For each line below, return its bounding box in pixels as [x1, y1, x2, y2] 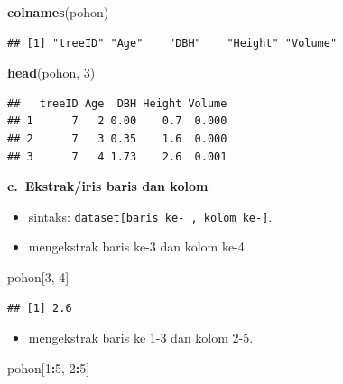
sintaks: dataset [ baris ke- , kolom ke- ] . [28, 206, 273, 225]
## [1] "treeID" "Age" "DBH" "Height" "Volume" [7, 36, 338, 50]
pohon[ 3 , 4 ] [7, 268, 70, 286]
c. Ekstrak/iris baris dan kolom [7, 177, 209, 196]
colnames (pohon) [7, 3, 109, 21]
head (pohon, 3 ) [7, 63, 96, 82]
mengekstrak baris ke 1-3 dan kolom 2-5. [28, 328, 254, 347]
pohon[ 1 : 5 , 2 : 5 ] [7, 358, 90, 377]
